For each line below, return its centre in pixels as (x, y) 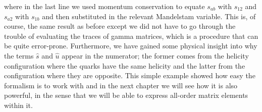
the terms (19, 55)
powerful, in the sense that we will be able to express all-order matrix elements (126, 95)
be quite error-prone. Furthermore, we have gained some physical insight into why (131, 46)
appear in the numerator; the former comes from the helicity (155, 55)
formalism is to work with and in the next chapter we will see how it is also (121, 85)
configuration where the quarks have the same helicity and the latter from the (125, 65)
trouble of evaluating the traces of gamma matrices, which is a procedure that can (131, 36)
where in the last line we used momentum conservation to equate (104, 6)
